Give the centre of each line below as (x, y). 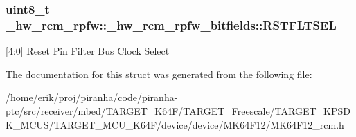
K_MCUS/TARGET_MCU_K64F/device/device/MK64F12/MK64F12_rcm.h (175, 124)
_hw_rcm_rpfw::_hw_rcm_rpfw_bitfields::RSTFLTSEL (171, 25)
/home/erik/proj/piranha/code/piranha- (92, 97)
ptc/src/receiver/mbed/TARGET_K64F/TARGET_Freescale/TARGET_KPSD (178, 110)
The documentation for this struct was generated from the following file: (159, 74)
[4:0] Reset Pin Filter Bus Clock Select (88, 51)
